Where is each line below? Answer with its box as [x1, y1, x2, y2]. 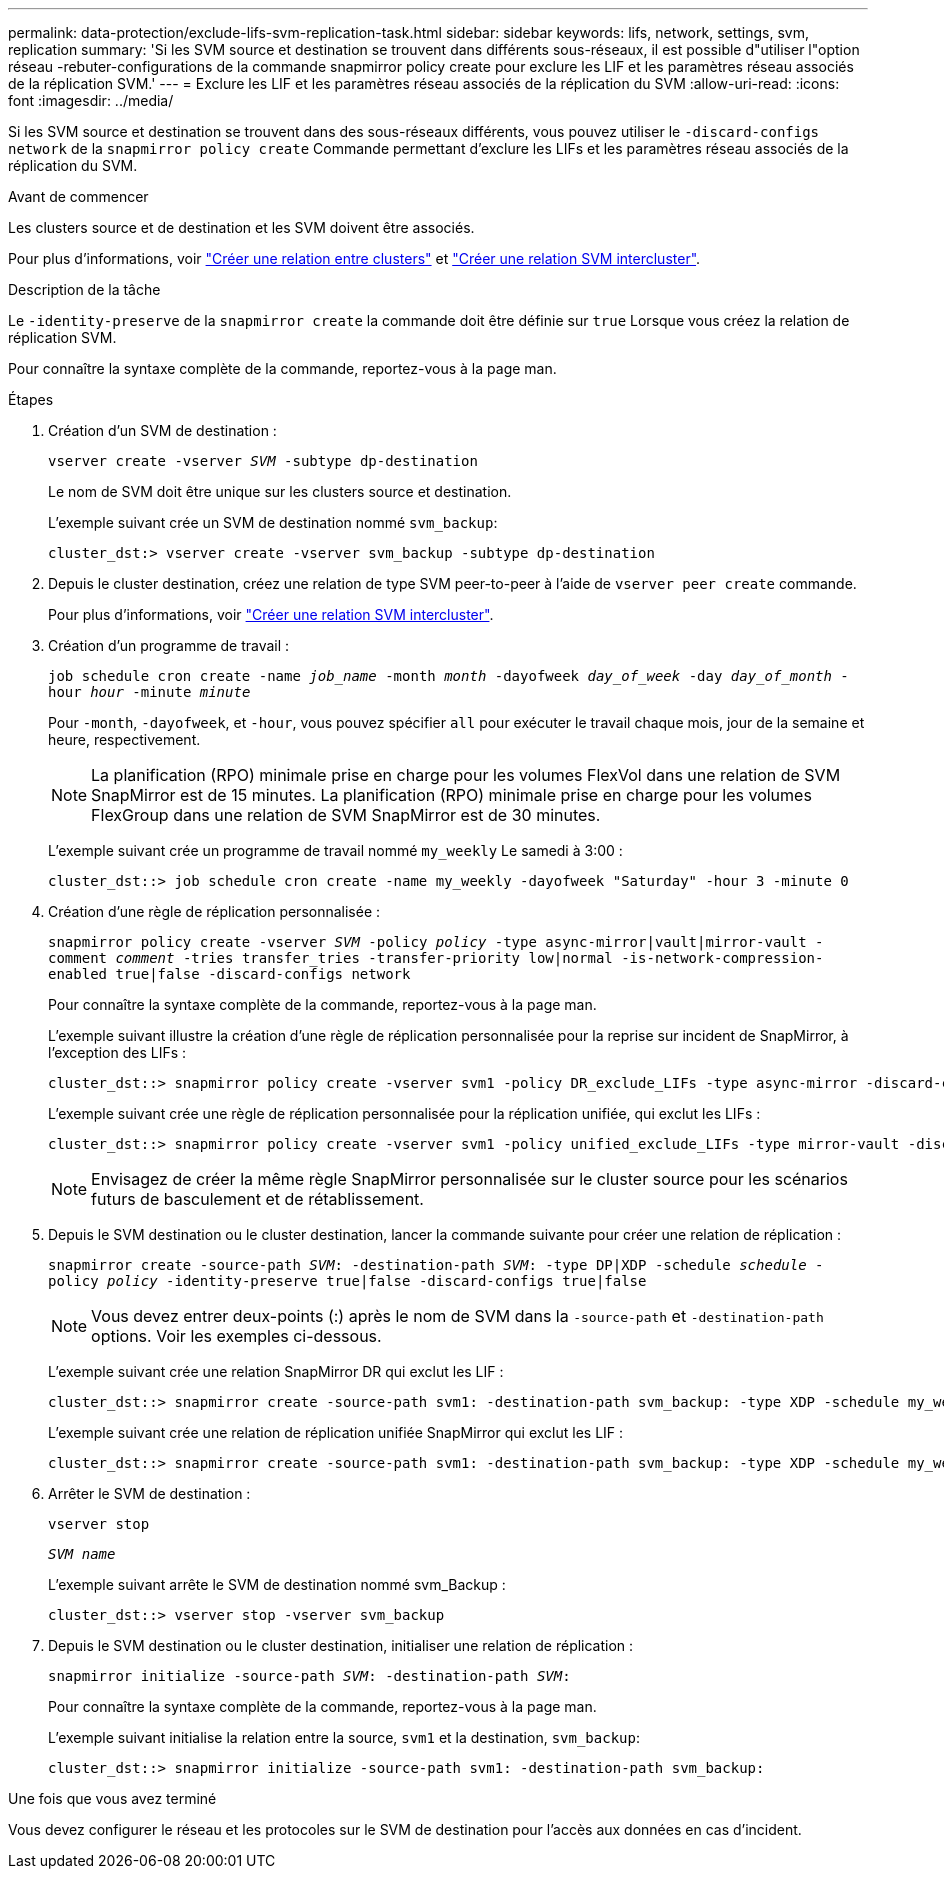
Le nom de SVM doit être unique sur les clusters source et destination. [48, 483, 512, 500]
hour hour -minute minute [48, 684, 251, 700]
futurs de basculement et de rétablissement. [91, 1189, 424, 1209]
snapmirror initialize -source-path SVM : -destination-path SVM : [48, 1668, 571, 1684]
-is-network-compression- [621, 950, 824, 966]
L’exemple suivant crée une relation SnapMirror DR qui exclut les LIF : [48, 1363, 504, 1380]
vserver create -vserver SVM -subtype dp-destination [48, 453, 478, 469]
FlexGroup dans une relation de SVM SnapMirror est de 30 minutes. [91, 805, 601, 825]
